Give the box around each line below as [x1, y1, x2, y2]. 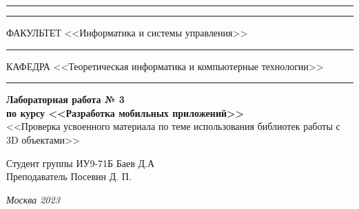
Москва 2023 [6, 192, 60, 206]
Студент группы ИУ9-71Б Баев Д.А [6, 155, 155, 170]
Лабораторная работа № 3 [6, 92, 125, 107]
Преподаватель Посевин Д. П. [6, 169, 132, 184]
